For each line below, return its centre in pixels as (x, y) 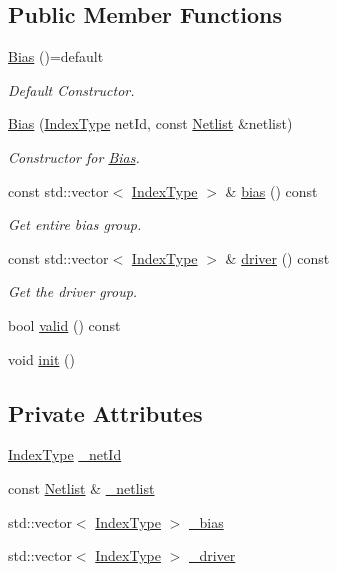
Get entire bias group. (75, 224)
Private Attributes (105, 412)
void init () (41, 358)
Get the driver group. (73, 291)
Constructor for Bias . (74, 156)
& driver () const (277, 257)
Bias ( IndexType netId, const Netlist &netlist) (150, 123)
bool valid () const (64, 324)
